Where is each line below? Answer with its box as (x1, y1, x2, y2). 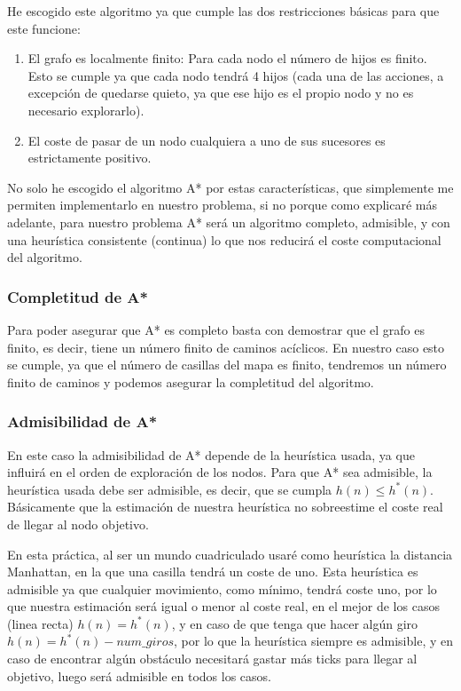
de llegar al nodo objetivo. (7, 514, 149, 533)
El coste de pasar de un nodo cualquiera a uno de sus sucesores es (27, 131, 386, 149)
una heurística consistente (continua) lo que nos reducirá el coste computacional (7, 230, 441, 249)
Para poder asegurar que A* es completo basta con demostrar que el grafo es (7, 320, 425, 338)
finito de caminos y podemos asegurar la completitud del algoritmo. (7, 372, 374, 391)
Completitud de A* (7, 285, 148, 307)
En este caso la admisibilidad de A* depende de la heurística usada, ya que (7, 445, 415, 464)
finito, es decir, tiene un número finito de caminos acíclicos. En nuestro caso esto (7, 338, 445, 356)
